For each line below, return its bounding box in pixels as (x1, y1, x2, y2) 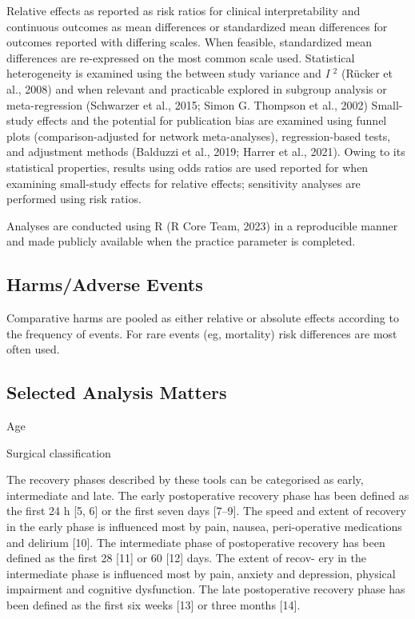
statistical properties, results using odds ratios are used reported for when (6, 158, 369, 175)
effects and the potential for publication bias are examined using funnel (37, 112, 387, 129)
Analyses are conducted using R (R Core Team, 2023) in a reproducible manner (6, 217, 398, 234)
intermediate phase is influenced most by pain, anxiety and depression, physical (6, 565, 396, 581)
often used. (6, 341, 60, 357)
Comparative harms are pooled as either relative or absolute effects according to (6, 309, 399, 326)
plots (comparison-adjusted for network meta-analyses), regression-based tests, (6, 127, 391, 144)
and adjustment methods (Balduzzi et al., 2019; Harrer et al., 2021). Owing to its (6, 143, 405, 160)
